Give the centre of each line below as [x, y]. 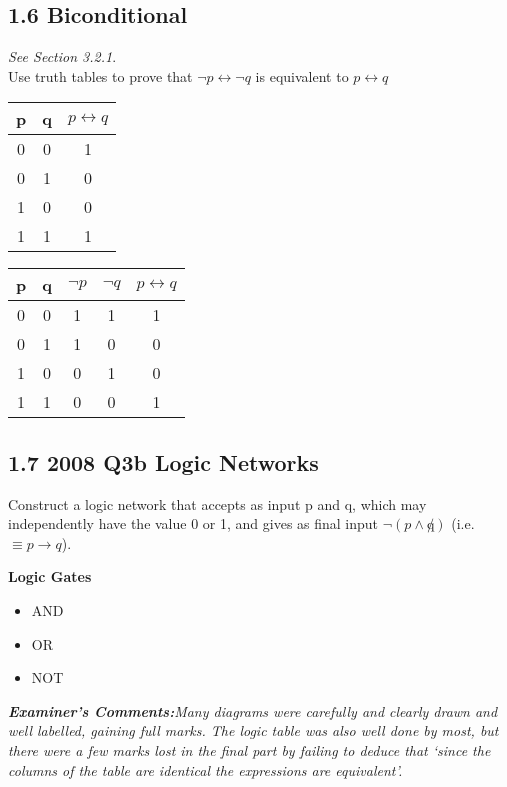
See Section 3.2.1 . [62, 56]
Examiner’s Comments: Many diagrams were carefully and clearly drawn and [253, 710]
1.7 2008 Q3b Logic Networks [163, 461]
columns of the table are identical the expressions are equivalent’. [205, 769]
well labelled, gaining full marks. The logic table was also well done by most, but [253, 730]
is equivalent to [302, 75]
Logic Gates [50, 576]
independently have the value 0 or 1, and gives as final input [193, 523]
